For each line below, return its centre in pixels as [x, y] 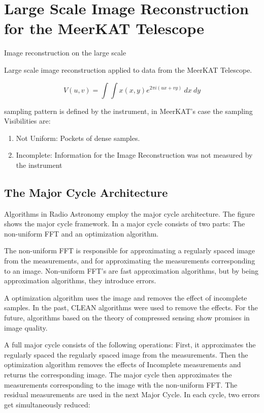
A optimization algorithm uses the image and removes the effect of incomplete [126, 297]
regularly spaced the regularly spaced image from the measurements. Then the [126, 354]
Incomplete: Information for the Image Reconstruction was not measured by [134, 155]
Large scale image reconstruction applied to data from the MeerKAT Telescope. [128, 69]
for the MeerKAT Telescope [104, 28]
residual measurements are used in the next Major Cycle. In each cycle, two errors [132, 394]
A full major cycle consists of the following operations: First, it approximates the [130, 345]
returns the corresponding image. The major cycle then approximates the [118, 374]
